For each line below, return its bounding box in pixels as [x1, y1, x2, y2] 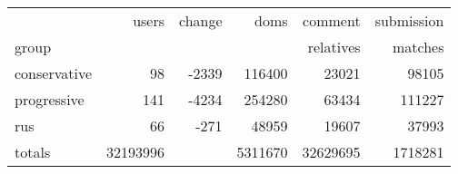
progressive [15, 89, 85, 110]
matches [392, 36, 444, 57]
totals [15, 141, 51, 162]
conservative [15, 63, 93, 83]
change [179, 10, 223, 31]
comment [303, 10, 361, 31]
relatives [307, 36, 361, 57]
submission [374, 10, 444, 31]
